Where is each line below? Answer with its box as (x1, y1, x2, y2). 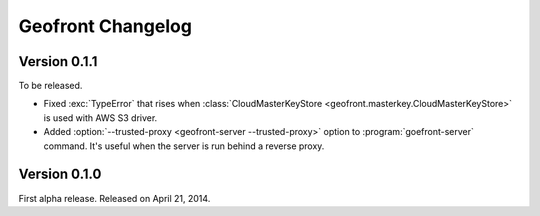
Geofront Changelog (18, 15, 192, 37)
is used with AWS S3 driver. (43, 111, 158, 124)
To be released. (18, 80, 83, 92)
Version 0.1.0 (18, 166, 102, 183)
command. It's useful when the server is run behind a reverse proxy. (43, 140, 325, 152)
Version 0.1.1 (18, 53, 98, 70)
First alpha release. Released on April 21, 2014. (18, 192, 211, 204)
